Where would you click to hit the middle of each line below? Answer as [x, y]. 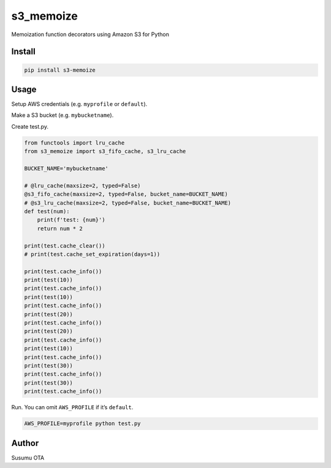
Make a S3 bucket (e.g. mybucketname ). [63, 115]
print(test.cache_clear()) [65, 246]
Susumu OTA [28, 458]
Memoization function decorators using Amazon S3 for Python [90, 34]
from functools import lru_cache [74, 143]
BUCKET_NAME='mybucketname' [66, 168]
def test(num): [47, 211]
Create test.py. [30, 126]
